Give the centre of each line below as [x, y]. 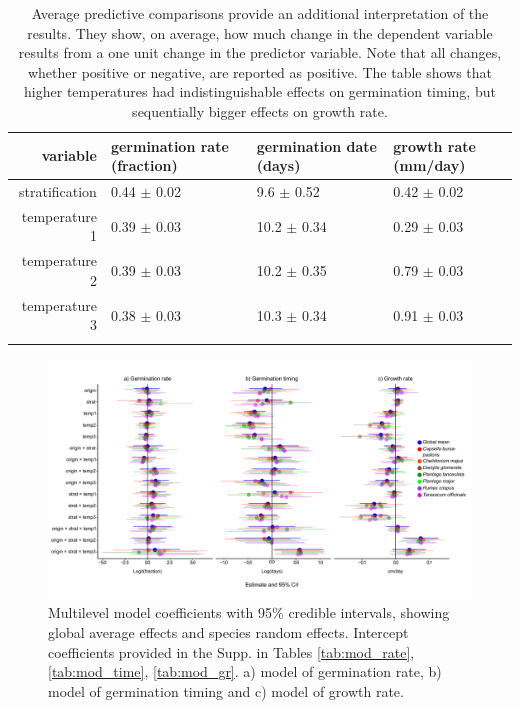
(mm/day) [429, 165]
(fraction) [144, 165]
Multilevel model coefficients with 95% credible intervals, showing [249, 612]
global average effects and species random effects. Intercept [228, 632]
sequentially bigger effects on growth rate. [260, 110]
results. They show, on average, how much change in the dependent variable [260, 32]
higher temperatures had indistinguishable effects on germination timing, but [260, 91]
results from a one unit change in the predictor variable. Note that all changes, [260, 52]
